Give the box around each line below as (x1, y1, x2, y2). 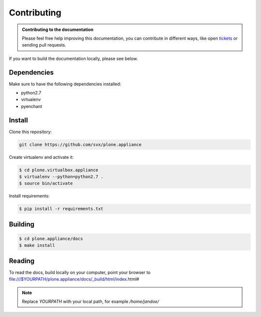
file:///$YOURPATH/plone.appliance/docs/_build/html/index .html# (9, 276, 140, 282)
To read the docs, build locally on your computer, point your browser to (9, 269, 151, 275)
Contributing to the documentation (22, 27, 94, 32)
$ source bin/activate (19, 181, 73, 186)
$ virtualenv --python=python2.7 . (19, 174, 103, 180)
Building (9, 220, 35, 228)
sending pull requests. (22, 42, 66, 48)
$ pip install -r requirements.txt (19, 206, 103, 211)
